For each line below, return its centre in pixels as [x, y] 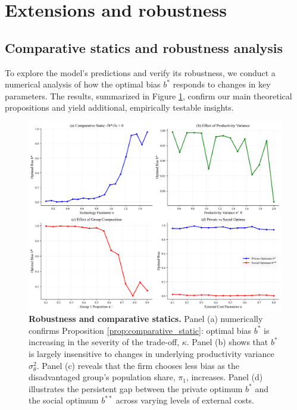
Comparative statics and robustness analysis [144, 47]
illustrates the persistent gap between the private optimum [136, 388]
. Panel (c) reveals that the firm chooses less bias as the [138, 365]
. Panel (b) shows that [227, 342]
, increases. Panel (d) [224, 377]
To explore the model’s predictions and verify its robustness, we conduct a [140, 72]
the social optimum [64, 400]
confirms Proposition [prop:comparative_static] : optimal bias [140, 330]
